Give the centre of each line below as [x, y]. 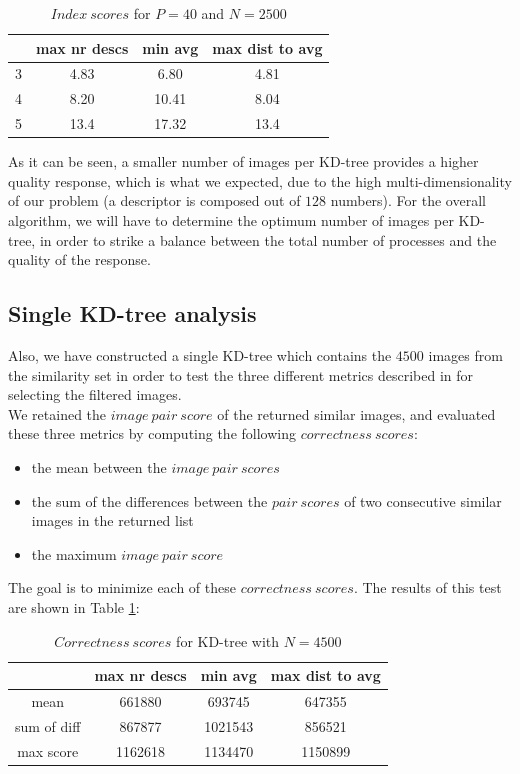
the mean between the [99, 466]
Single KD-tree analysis [132, 313]
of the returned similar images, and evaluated [356, 413]
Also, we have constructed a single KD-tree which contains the [200, 354]
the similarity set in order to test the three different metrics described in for [240, 374]
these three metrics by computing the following [152, 433]
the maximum [74, 553]
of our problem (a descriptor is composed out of [154, 200]
